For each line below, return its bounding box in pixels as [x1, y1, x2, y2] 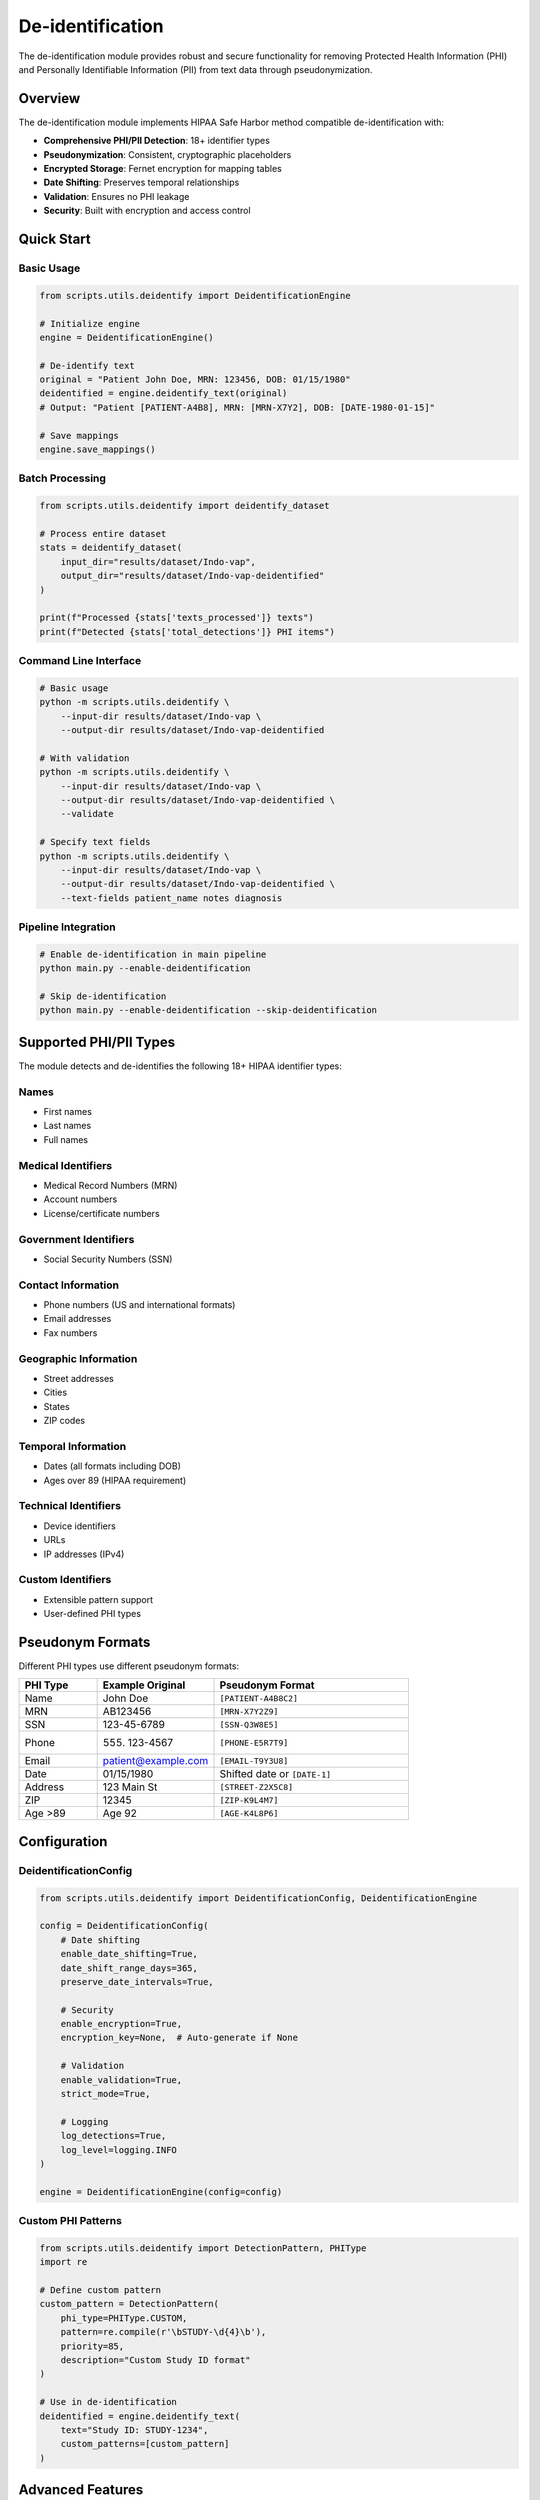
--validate [60, 808, 114, 820]
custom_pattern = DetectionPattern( [39, 2298, 220, 2310]
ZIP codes [43, 1415, 85, 1427]
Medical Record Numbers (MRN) [43, 1179, 178, 1191]
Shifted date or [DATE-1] [219, 1767, 332, 1781]
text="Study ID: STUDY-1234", [60, 2425, 209, 2435]
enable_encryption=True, [60, 2018, 183, 2030]
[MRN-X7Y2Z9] [219, 1706, 279, 1717]
